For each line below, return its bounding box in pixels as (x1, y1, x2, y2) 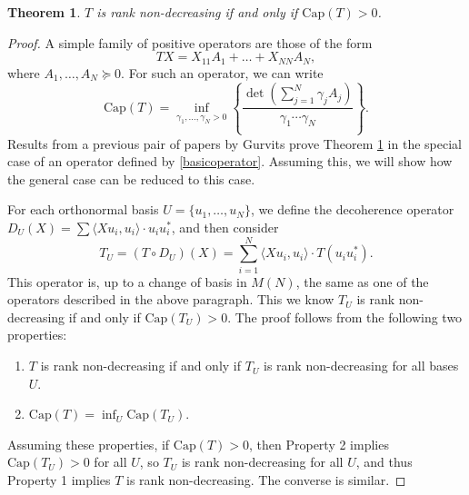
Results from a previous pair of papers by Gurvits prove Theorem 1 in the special (7, 134, 462, 153)
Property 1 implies (7, 470, 111, 490)
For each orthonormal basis (7, 200, 159, 219)
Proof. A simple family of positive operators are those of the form (7, 33, 373, 52)
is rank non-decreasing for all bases (264, 356, 459, 375)
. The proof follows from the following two (227, 307, 463, 326)
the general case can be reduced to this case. (7, 169, 255, 188)
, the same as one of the (295, 272, 429, 291)
